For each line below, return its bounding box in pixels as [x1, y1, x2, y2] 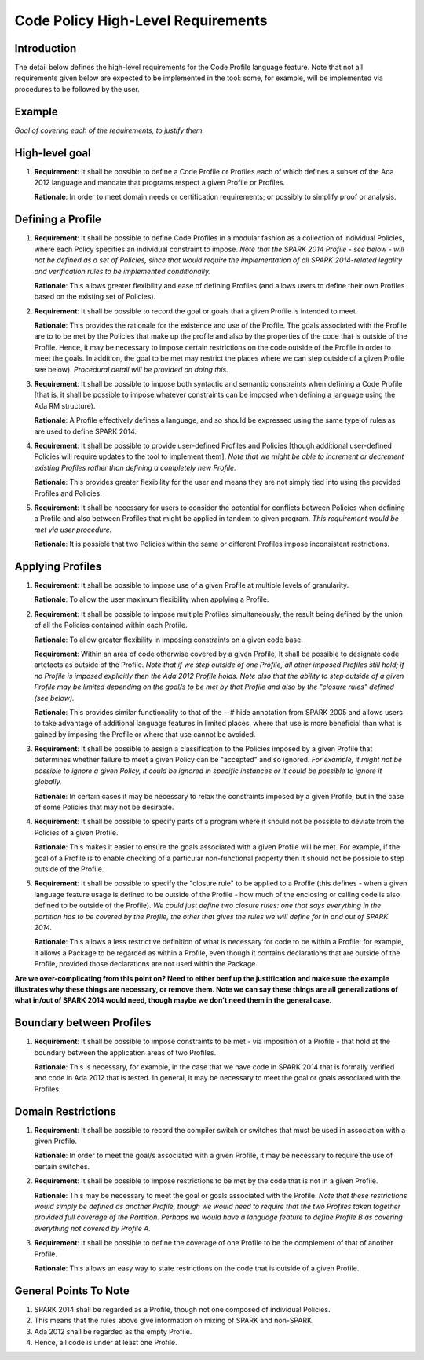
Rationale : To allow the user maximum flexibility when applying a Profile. [34, 595, 269, 604]
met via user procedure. [34, 525, 112, 534]
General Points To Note [14, 1284, 130, 1297]
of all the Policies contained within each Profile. [34, 621, 188, 630]
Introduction [14, 42, 77, 55]
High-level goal [14, 146, 91, 159]
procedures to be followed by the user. [14, 84, 141, 93]
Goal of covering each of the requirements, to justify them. [14, 126, 204, 135]
